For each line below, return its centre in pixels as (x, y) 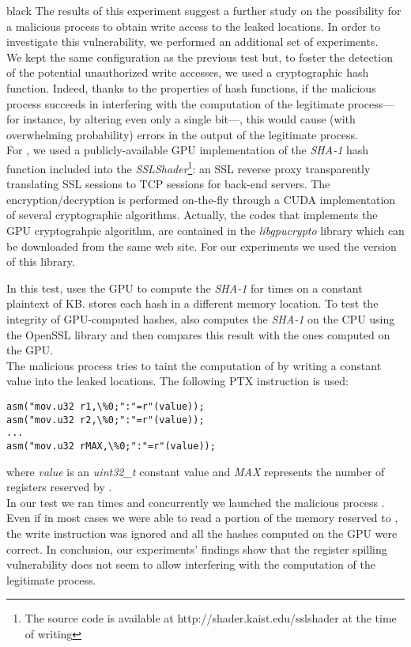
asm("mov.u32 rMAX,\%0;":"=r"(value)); (111, 446)
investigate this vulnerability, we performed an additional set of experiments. (192, 42)
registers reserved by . (59, 487)
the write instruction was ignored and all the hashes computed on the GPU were (202, 533)
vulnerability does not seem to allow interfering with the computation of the (191, 564)
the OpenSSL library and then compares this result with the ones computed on (198, 334)
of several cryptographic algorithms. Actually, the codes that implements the (192, 215)
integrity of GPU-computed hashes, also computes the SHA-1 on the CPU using (201, 318)
